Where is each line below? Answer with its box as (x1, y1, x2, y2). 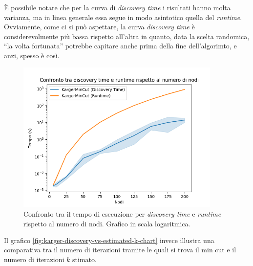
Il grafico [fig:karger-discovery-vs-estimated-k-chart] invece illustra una (4, 235, 214, 245)
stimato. (72, 254, 97, 264)
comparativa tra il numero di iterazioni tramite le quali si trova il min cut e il (4, 244, 236, 255)
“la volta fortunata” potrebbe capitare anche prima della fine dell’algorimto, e (4, 41, 237, 51)
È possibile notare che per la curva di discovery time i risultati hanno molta (4, 2, 231, 12)
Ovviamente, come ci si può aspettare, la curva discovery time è (4, 22, 195, 32)
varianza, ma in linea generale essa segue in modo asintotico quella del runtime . (4, 12, 242, 22)
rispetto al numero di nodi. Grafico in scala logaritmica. (23, 218, 190, 228)
